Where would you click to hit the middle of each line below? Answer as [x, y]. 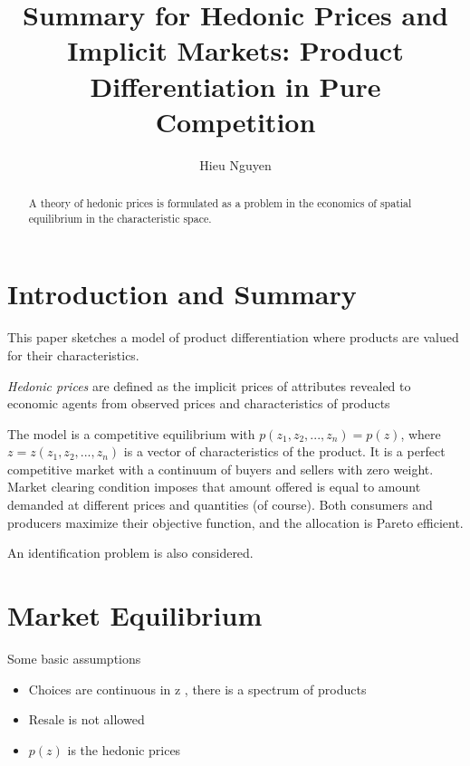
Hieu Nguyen [235, 164]
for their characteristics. [73, 354]
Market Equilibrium [135, 615]
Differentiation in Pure [235, 86]
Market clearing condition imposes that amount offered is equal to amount [214, 487]
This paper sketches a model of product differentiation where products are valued [233, 337]
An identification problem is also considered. [130, 553]
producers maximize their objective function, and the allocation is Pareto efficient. [235, 522]
